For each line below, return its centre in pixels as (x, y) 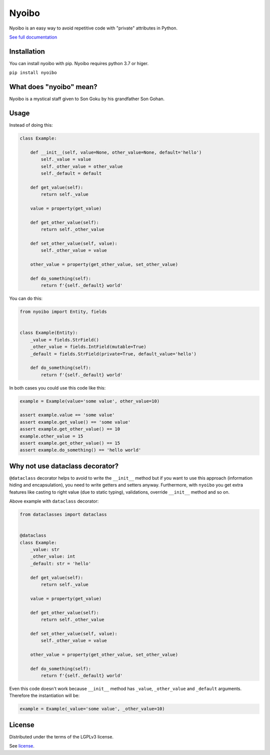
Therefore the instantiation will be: (44, 695)
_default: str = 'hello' (61, 563)
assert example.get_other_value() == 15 (70, 443)
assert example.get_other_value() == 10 (70, 429)
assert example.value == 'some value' (67, 415)
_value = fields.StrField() (65, 340)
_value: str (45, 550)
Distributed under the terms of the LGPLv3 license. (61, 736)
